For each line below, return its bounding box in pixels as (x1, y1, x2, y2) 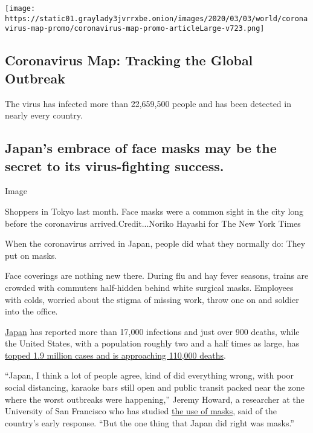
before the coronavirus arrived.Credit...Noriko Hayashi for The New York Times (5, 217, 301, 229)
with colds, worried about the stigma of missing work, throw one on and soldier (5, 293, 299, 305)
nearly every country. (5, 109, 83, 122)
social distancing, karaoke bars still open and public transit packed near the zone (5, 381, 305, 394)
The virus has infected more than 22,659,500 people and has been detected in (5, 97, 291, 109)
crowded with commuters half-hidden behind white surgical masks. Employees (5, 281, 294, 293)
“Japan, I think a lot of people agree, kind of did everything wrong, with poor (5, 369, 294, 382)
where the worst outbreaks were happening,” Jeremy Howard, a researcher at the (5, 392, 305, 405)
